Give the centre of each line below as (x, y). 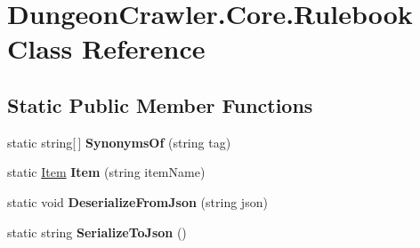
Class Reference (106, 48)
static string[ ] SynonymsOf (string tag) (119, 142)
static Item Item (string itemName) (106, 172)
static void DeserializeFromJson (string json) (137, 201)
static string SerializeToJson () (97, 232)
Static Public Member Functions (160, 104)
